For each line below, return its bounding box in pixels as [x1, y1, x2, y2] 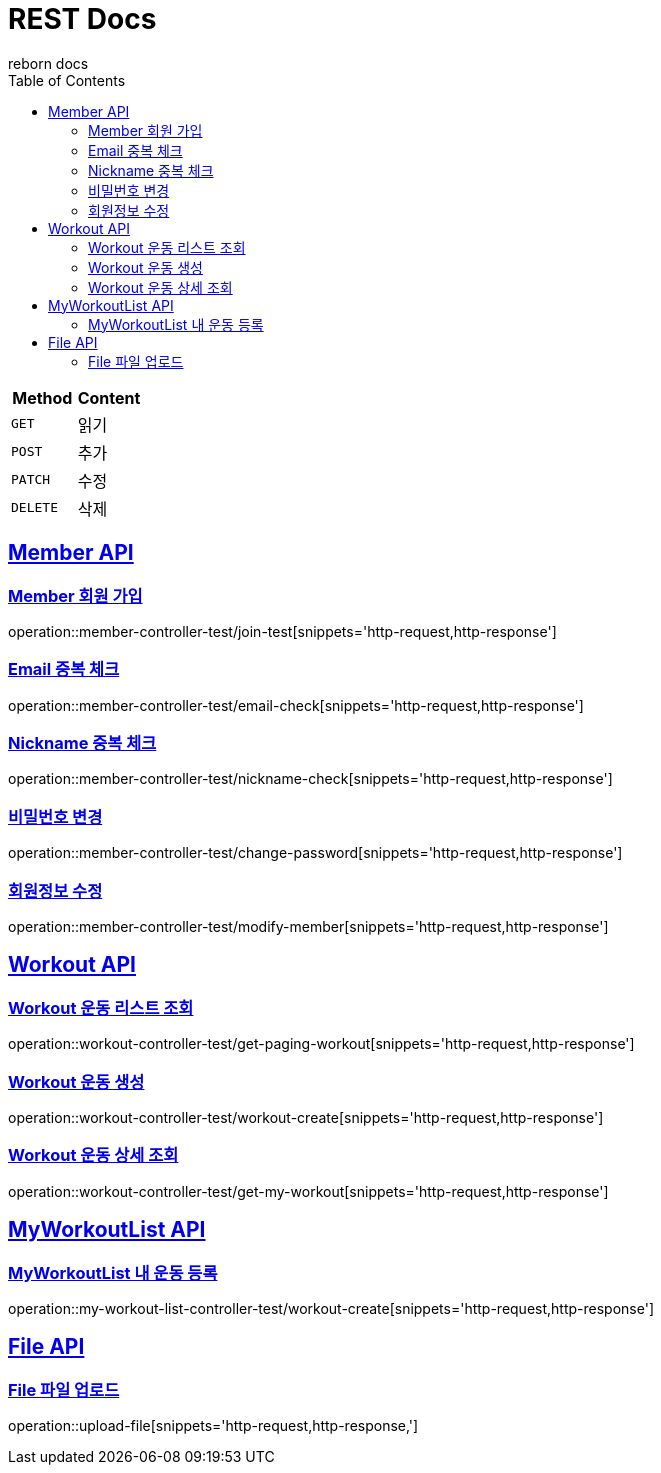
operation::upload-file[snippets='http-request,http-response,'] [8, 1417, 419, 1435]
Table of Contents [8, 71, 126, 89]
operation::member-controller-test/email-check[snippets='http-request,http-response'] [8, 696, 584, 714]
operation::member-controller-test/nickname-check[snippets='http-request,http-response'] [8, 770, 613, 788]
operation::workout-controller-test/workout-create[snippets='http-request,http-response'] [8, 1108, 604, 1126]
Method [12, 387, 73, 408]
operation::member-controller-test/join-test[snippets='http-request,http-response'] [8, 622, 557, 640]
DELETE [11, 500, 58, 516]
